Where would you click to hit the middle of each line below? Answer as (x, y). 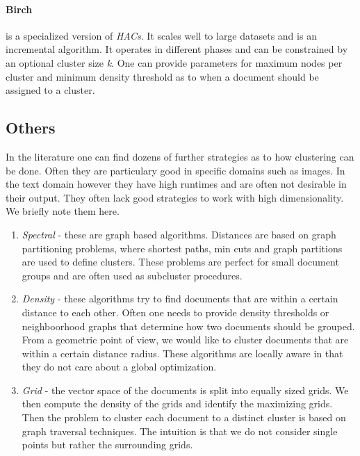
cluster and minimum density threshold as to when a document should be (162, 76)
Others (31, 128)
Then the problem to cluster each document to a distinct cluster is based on (184, 417)
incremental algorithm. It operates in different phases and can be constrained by (177, 49)
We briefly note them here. (63, 211)
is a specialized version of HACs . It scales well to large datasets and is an (161, 35)
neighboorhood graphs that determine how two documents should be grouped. (188, 326)
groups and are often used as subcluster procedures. (132, 275)
